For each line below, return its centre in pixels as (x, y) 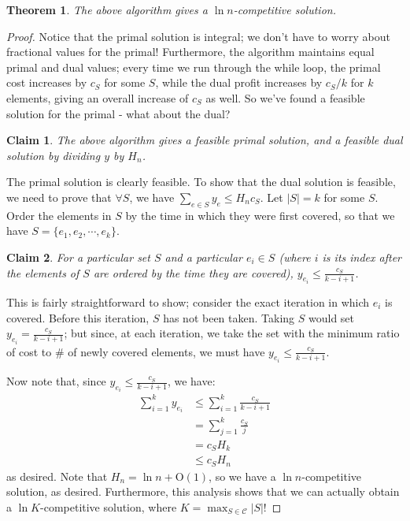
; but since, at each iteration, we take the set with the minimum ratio (232, 333)
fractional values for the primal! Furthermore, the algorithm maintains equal (190, 52)
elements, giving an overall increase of (98, 97)
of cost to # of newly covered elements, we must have (136, 351)
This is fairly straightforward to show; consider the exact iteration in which (188, 301)
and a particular (203, 257)
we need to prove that (59, 197)
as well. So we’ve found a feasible (285, 97)
